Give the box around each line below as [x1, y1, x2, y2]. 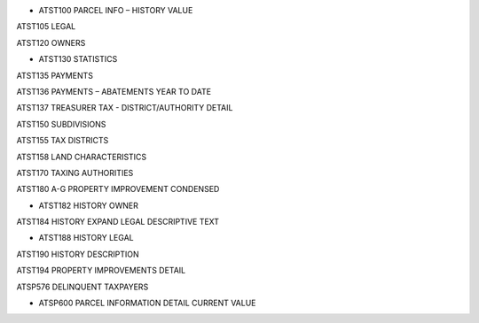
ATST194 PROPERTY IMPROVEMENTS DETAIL [16, 265, 186, 276]
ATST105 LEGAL [16, 21, 76, 32]
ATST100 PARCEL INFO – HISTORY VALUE [38, 5, 193, 15]
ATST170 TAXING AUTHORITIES [16, 167, 134, 178]
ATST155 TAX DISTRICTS [16, 135, 109, 146]
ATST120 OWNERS [16, 37, 86, 48]
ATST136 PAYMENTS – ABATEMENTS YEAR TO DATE [16, 86, 212, 96]
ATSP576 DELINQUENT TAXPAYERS [16, 281, 149, 292]
